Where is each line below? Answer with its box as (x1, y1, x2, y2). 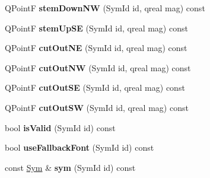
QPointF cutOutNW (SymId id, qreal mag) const (5, 61, 191, 74)
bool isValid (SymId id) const (5, 121, 116, 133)
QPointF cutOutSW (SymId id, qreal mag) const (5, 101, 189, 113)
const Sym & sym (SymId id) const (5, 161, 136, 173)
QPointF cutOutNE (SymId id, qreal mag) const (5, 42, 187, 54)
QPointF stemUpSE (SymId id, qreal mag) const (5, 21, 188, 34)
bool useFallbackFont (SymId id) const (5, 141, 154, 154)
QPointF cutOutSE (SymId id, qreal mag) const (5, 81, 185, 94)
